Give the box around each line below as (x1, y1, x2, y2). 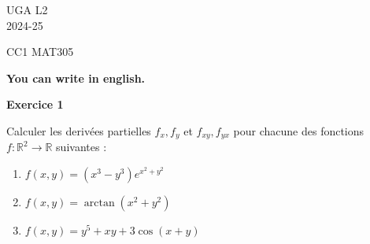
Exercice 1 (6, 96, 64, 113)
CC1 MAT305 (6, 43, 74, 60)
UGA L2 (6, 2, 48, 17)
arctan (83, 198, 115, 209)
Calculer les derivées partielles (6, 122, 151, 139)
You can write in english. (6, 69, 146, 86)
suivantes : (56, 139, 107, 155)
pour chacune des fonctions (233, 122, 364, 139)
